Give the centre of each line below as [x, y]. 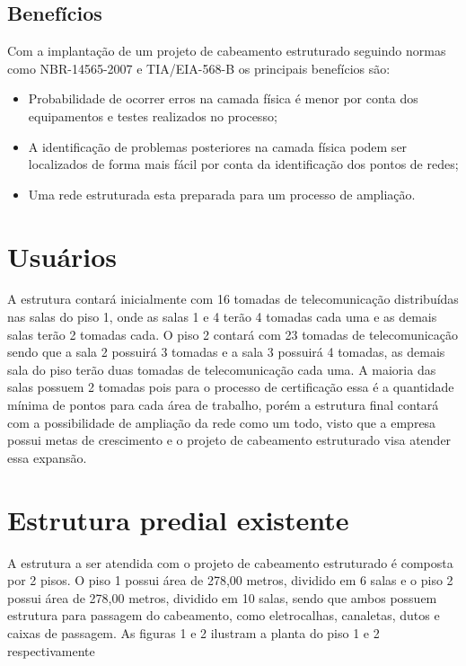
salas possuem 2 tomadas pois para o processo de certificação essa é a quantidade [231, 387]
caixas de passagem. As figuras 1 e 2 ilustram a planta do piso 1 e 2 [193, 632]
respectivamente [51, 650]
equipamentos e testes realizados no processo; [153, 115]
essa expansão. [47, 457]
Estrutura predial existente [178, 519]
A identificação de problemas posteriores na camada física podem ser [218, 146]
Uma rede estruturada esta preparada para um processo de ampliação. [222, 194]
